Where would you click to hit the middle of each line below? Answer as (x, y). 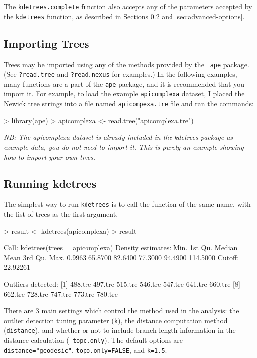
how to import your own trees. (50, 156)
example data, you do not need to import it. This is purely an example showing (124, 146)
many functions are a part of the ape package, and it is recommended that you (124, 84)
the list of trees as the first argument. (61, 214)
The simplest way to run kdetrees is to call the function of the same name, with (127, 204)
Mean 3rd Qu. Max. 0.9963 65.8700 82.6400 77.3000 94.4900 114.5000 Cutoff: (122, 257)
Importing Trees (47, 43)
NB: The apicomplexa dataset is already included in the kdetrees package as (119, 137)
